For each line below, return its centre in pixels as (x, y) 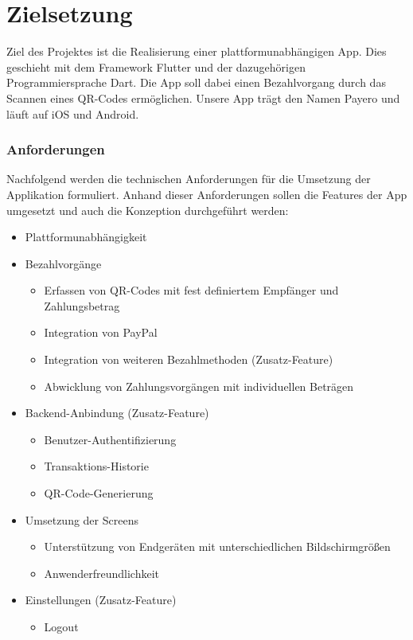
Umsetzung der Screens (82, 519)
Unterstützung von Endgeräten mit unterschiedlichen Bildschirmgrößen (217, 546)
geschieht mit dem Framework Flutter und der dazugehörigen (156, 66)
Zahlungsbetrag (82, 305)
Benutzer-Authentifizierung (110, 439)
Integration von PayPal (101, 332)
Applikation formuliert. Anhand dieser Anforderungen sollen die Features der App (207, 194)
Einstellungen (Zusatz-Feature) (101, 600)
